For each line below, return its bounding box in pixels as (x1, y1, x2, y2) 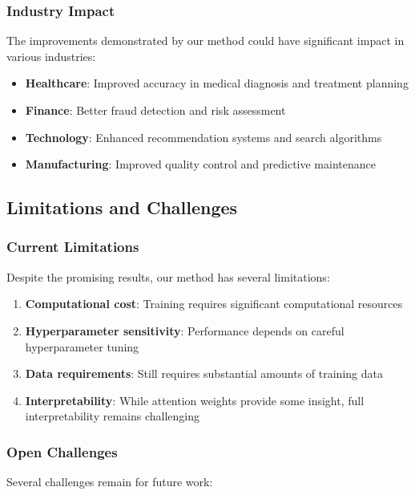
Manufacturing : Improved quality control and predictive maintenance (25, 156, 376, 172)
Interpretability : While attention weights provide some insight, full (25, 392, 365, 408)
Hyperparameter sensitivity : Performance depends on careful (25, 322, 344, 339)
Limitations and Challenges (6, 195, 238, 220)
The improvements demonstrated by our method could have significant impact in (6, 32, 405, 49)
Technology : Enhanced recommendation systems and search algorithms (25, 128, 382, 145)
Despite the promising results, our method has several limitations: (6, 268, 330, 285)
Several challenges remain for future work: (6, 473, 213, 490)
